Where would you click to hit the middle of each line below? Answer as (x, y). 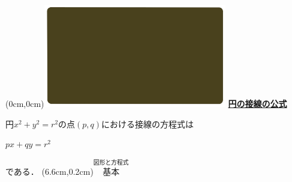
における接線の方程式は (148, 123)
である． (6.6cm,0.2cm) (49, 171)
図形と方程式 (111, 163)
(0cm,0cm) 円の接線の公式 (146, 104)
